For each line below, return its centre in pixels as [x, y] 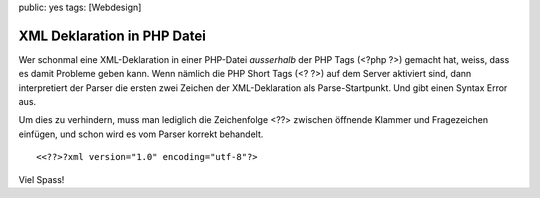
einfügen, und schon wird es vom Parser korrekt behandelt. [141, 134]
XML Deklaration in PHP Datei [112, 35]
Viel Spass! [41, 179]
